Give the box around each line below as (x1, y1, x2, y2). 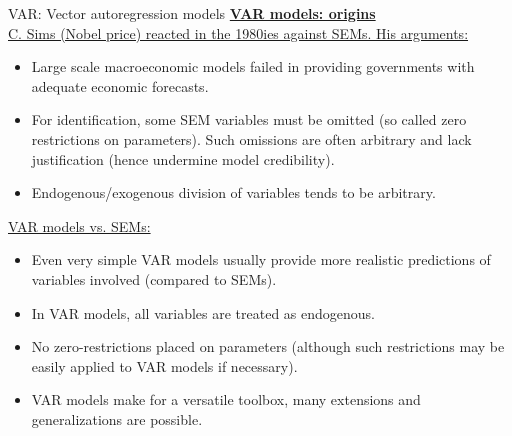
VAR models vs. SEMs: (8, 215, 151, 236)
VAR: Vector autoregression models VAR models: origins (8, 3, 376, 23)
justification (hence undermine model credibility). (31, 148, 335, 169)
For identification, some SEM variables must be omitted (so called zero (31, 109, 467, 130)
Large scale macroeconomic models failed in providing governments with (31, 56, 475, 77)
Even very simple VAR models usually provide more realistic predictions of (31, 249, 491, 270)
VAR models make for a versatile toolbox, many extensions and (31, 389, 421, 410)
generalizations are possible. (31, 408, 203, 429)
